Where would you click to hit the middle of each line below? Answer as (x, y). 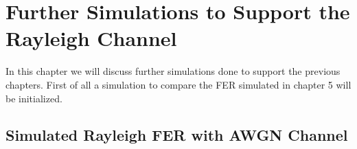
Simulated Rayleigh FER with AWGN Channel (177, 135)
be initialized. (34, 98)
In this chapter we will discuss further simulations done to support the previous (173, 71)
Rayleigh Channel (91, 38)
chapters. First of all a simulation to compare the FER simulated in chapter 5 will (178, 84)
